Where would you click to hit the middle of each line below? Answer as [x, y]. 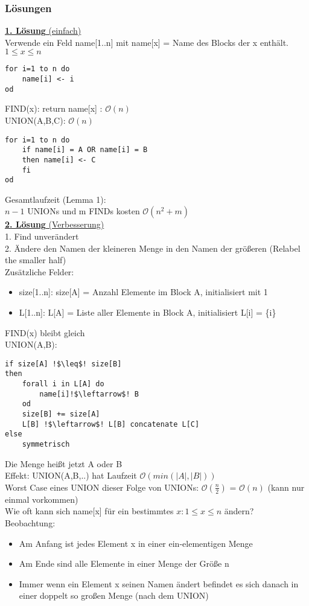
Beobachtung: [30, 523]
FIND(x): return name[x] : [54, 108]
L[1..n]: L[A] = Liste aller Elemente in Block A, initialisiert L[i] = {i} [148, 312]
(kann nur [286, 487]
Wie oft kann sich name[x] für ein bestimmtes [89, 511]
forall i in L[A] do [63, 384]
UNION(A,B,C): [35, 120]
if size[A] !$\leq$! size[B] [63, 364]
